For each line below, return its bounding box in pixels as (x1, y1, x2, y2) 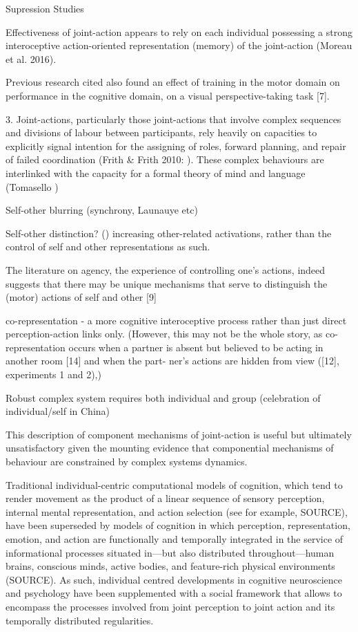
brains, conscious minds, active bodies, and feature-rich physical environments (6, 559, 335, 573)
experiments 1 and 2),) (6, 367, 101, 382)
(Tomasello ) (6, 179, 59, 194)
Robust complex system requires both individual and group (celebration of (6, 390, 321, 405)
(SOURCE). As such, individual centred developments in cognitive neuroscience (6, 572, 343, 586)
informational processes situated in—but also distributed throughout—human (6, 545, 335, 559)
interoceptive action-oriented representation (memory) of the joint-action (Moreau (6, 38, 352, 53)
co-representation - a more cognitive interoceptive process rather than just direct (6, 313, 347, 327)
